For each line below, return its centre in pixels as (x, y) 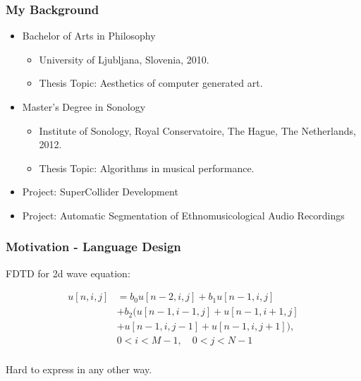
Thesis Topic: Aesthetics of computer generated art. (151, 83)
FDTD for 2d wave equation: (68, 273)
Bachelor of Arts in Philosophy (89, 36)
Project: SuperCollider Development (100, 192)
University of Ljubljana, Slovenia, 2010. (124, 59)
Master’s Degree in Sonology (84, 107)
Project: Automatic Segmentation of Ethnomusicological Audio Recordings (183, 215)
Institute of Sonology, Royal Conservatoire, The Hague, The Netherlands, (197, 130)
